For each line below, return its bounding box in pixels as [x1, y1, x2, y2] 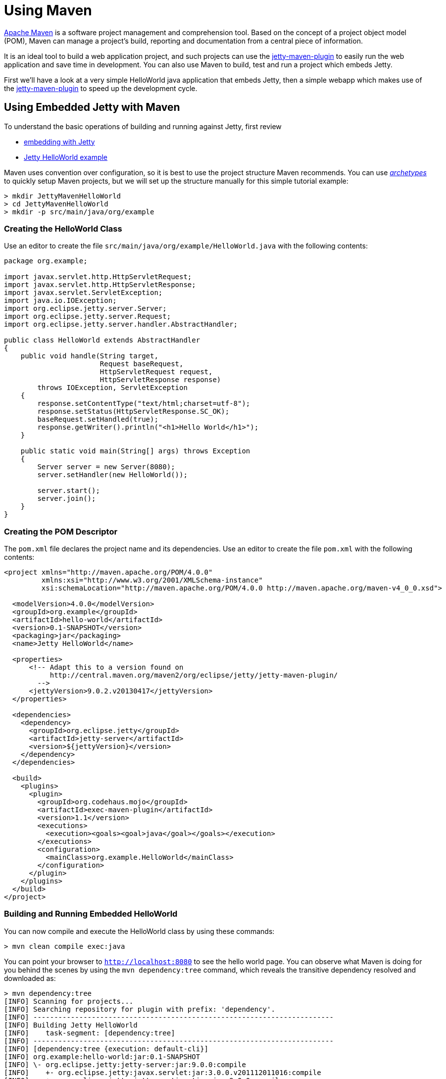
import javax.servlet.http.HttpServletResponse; [4, 281, 196, 289]
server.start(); [37, 487, 100, 495]
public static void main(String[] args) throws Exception [20, 447, 250, 455]
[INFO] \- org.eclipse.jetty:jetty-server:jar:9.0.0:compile [4, 1060, 246, 1069]
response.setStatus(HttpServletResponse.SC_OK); [37, 407, 230, 416]
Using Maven [4, 2, 92, 19]
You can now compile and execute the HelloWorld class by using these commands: [4, 927, 275, 935]
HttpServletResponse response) [99, 376, 221, 384]
